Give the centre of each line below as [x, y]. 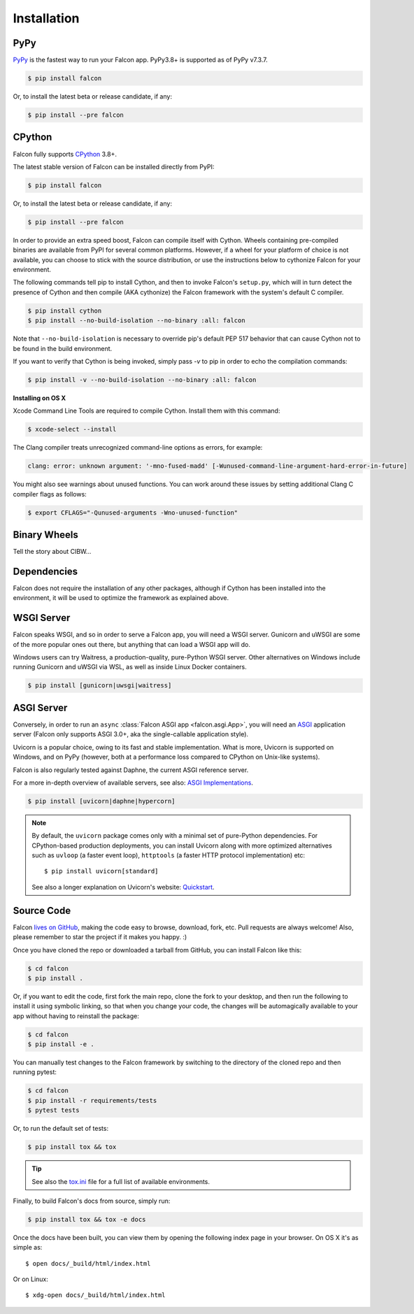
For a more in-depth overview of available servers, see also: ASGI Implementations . [133, 783]
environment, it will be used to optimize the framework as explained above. [121, 598]
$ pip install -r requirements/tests [92, 1100]
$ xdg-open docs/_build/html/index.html [95, 1295]
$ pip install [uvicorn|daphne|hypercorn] [101, 801]
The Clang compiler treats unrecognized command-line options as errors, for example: [138, 448]
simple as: [28, 1248]
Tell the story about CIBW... [52, 552]
